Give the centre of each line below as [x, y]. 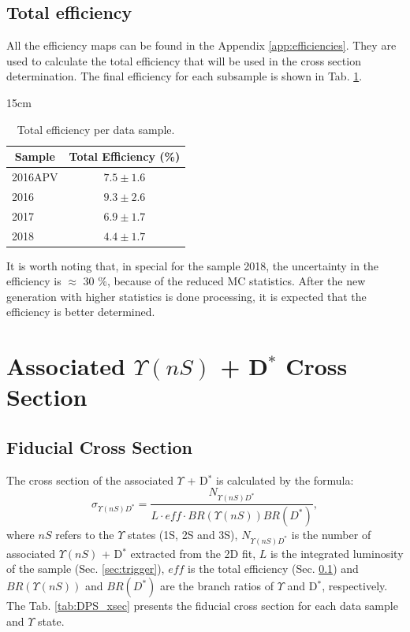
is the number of [331, 535]
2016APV [35, 177]
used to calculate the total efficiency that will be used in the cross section [184, 60]
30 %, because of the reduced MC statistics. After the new [224, 281]
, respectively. [355, 586]
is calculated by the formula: [285, 480]
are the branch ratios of [217, 586]
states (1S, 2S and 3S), [183, 535]
